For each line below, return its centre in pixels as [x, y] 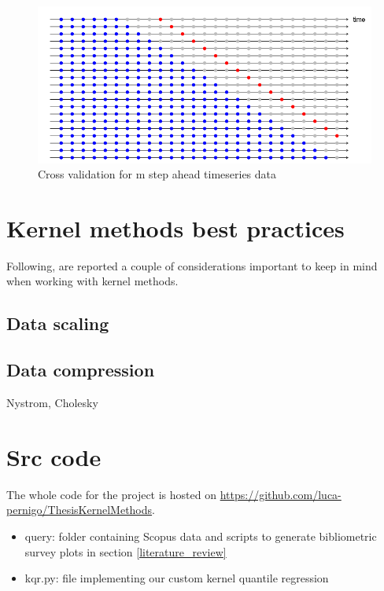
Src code [54, 456]
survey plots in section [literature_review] [126, 551]
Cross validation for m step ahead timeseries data [157, 174]
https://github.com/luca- [281, 494]
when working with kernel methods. [92, 281]
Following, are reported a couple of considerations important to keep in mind [192, 265]
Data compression [81, 370]
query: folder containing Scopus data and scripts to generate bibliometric [201, 536]
